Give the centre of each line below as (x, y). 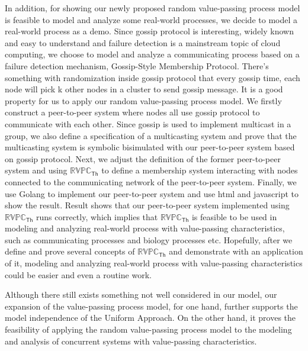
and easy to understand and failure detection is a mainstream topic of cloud (143, 42)
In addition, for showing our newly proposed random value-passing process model (153, 8)
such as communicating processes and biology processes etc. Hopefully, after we (149, 239)
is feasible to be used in (234, 216)
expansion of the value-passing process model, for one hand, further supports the (151, 306)
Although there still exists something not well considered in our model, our (141, 294)
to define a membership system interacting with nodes (200, 170)
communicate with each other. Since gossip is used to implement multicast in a (148, 123)
